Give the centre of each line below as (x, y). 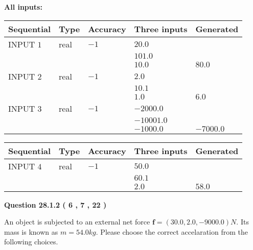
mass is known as (31, 231)
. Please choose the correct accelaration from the (172, 231)
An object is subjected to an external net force (77, 222)
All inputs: (23, 7)
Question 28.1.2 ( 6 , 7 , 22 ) (55, 204)
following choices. (31, 242)
